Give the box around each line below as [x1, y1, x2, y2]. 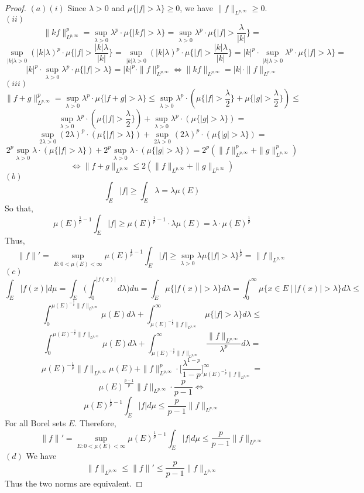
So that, [5, 202, 34, 214]
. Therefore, [74, 416, 116, 429]
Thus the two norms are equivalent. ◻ [5, 477, 143, 489]
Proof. [5, 2, 26, 13]
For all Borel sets [5, 416, 66, 429]
